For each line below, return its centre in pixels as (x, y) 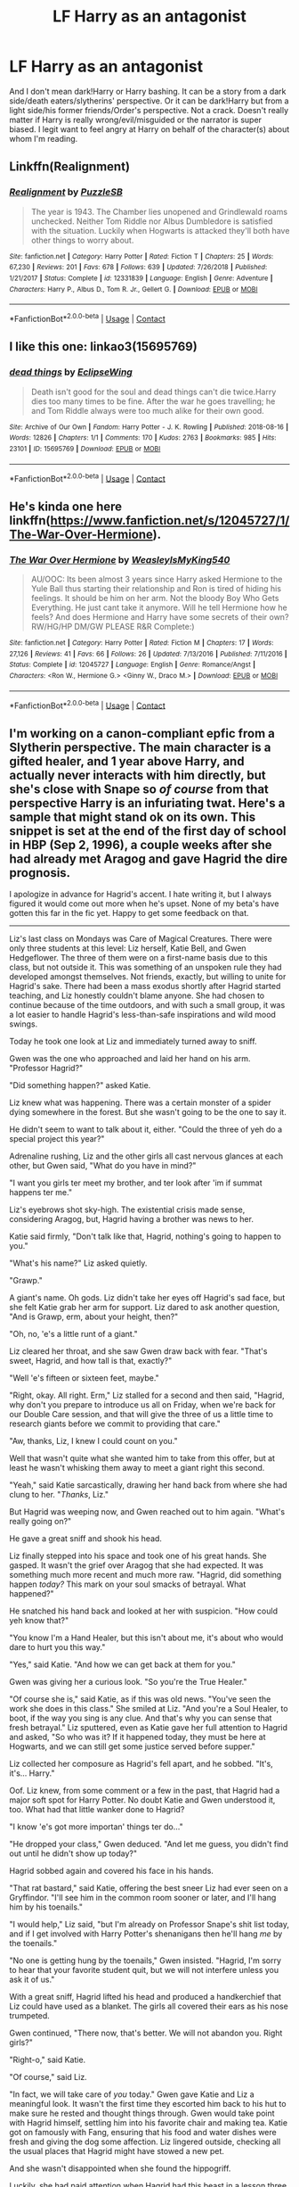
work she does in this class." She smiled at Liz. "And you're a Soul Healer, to (149, 1708)
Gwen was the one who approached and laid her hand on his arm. (130, 1058)
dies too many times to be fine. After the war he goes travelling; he (153, 401)
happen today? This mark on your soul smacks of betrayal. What (128, 1584)
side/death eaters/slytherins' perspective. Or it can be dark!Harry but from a (149, 101)
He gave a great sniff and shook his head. (86, 1539)
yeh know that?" (39, 1620)
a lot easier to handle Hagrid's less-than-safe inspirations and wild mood (142, 1015)
